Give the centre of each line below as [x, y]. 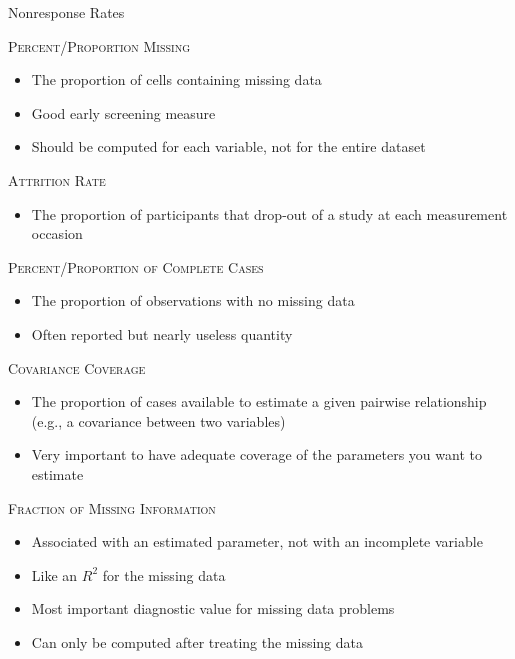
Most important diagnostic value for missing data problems [213, 608]
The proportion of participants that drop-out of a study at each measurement [269, 213]
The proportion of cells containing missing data [176, 79]
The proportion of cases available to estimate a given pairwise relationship [259, 401]
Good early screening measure [123, 112]
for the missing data [164, 574]
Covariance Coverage [77, 367]
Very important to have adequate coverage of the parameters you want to [256, 454]
